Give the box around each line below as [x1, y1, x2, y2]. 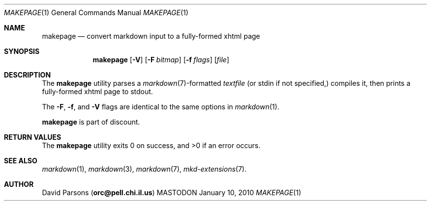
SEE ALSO [4, 156, 37, 165]
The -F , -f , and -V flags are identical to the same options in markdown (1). [42, 102, 279, 111]
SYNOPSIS [4, 47, 40, 55]
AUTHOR [4, 180, 34, 188]
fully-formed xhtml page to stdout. [42, 87, 153, 96]
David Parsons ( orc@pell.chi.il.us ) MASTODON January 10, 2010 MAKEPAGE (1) [42, 188, 302, 197]
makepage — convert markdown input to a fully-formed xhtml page [42, 32, 260, 40]
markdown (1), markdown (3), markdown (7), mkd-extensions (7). [42, 165, 246, 173]
